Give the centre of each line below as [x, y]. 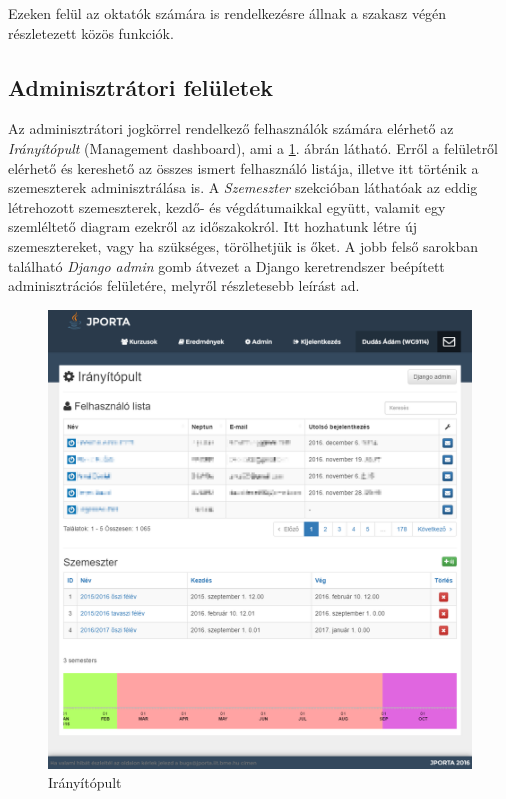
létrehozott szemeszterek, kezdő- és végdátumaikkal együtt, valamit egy [227, 206]
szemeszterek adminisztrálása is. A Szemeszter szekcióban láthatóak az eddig [243, 187]
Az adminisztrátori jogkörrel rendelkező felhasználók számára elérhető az [231, 128]
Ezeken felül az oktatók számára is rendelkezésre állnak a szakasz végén [227, 13]
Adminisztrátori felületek [140, 86]
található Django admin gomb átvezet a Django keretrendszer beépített [226, 265]
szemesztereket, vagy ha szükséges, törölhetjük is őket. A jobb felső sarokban [243, 245]
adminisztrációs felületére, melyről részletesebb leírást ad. [184, 285]
